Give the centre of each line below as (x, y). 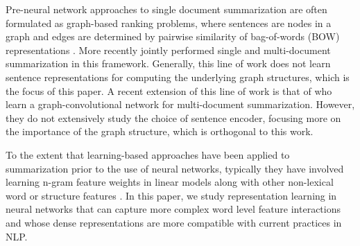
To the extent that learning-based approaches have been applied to (148, 154)
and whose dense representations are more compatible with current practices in (174, 222)
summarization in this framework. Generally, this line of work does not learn (168, 63)
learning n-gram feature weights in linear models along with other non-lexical (170, 182)
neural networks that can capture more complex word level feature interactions (173, 209)
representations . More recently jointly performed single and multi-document (168, 50)
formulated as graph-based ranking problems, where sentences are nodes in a (169, 23)
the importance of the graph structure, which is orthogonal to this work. (160, 131)
